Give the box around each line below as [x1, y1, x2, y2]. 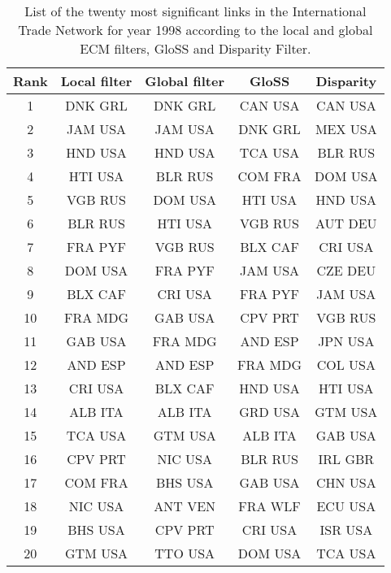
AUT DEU [315, 214, 377, 232]
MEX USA [315, 119, 377, 138]
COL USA [316, 355, 376, 374]
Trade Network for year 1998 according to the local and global [18, 20, 373, 39]
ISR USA [319, 520, 373, 539]
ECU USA [316, 497, 376, 515]
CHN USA [315, 473, 376, 492]
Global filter [145, 72, 225, 90]
